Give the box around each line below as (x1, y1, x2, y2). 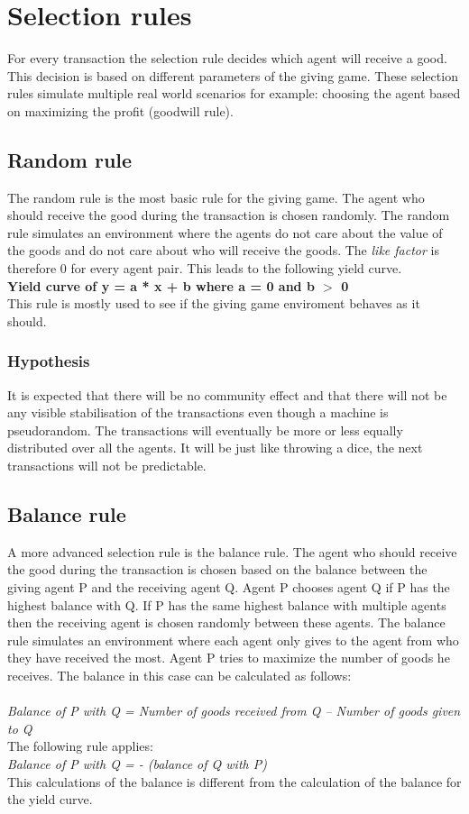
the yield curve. (7, 790, 93, 809)
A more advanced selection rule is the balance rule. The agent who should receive (7, 542, 457, 561)
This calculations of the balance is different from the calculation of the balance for (7, 772, 462, 791)
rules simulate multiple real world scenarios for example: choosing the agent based (7, 84, 461, 103)
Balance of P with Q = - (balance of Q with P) (7, 754, 267, 773)
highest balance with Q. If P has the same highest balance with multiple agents (7, 595, 446, 614)
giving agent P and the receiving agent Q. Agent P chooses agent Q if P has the (7, 578, 450, 597)
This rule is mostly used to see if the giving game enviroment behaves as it (7, 294, 420, 313)
